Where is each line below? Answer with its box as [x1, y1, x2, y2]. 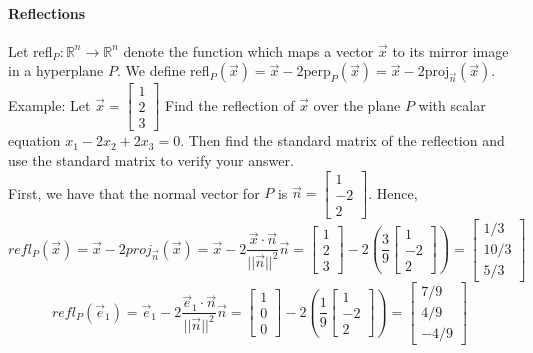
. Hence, [368, 182, 418, 203]
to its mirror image [392, 40, 509, 61]
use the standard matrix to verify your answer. [8, 150, 294, 171]
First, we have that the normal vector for [8, 182, 260, 203]
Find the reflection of [165, 94, 295, 115]
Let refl [8, 40, 53, 61]
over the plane [313, 94, 401, 115]
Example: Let [8, 94, 91, 115]
